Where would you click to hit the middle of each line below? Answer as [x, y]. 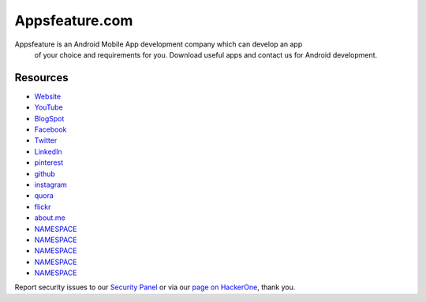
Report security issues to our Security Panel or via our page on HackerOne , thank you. [155, 287]
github [45, 173]
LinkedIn [48, 151]
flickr [43, 207]
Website [48, 96]
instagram [50, 185]
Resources [41, 78]
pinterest [49, 162]
